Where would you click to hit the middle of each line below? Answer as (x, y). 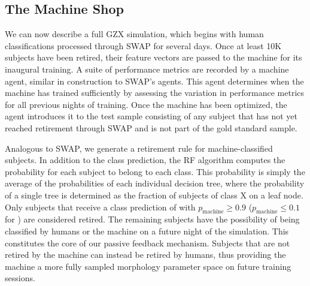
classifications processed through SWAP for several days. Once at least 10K (143, 45)
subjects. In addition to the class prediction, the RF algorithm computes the (145, 160)
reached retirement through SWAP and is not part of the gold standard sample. (151, 127)
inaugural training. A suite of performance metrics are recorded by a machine (147, 69)
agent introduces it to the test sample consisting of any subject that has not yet (151, 116)
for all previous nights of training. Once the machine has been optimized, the (146, 104)
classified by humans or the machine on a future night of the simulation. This (147, 231)
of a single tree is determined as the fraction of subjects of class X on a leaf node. (154, 195)
